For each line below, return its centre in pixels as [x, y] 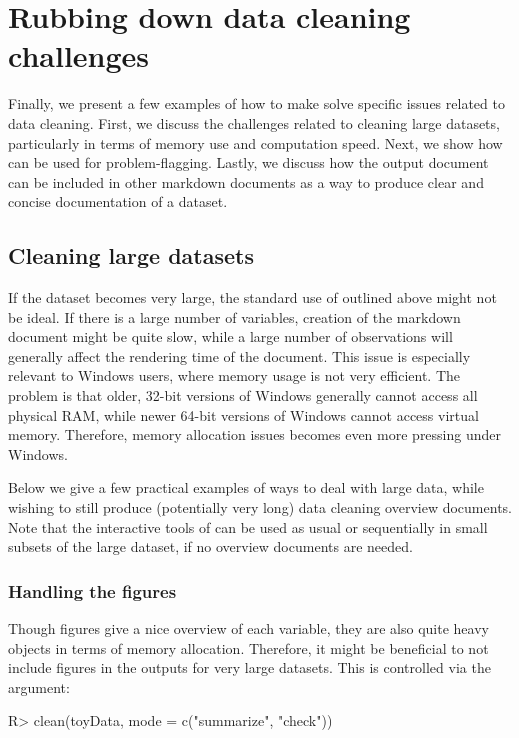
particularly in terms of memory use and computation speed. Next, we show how [255, 142]
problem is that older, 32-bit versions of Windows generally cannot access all [243, 395]
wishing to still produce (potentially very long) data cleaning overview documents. [260, 507]
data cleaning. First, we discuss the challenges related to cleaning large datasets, [254, 122]
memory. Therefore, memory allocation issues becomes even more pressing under [255, 434]
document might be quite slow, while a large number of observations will [230, 336]
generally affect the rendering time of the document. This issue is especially [239, 355]
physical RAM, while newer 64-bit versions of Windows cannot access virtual [243, 414]
